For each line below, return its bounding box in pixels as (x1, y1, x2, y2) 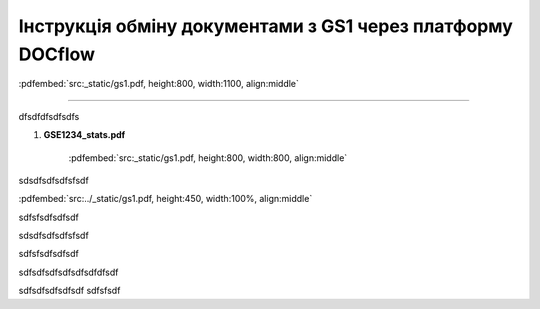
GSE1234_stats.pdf (43, 129, 126, 141)
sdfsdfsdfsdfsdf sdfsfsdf (18, 285, 121, 297)
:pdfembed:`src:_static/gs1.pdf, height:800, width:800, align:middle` (68, 151, 348, 164)
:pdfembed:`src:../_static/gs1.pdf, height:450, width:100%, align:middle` (18, 193, 313, 205)
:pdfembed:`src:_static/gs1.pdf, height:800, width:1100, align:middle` (18, 78, 300, 90)
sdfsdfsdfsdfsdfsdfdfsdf (18, 266, 119, 278)
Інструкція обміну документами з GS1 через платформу (18, 15, 514, 37)
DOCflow (18, 43, 95, 65)
